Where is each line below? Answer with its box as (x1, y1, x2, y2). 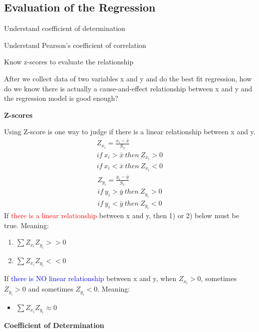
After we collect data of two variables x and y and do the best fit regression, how (4, 73, 252, 83)
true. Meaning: (4, 220, 49, 230)
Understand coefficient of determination (4, 23, 125, 33)
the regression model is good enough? (4, 93, 118, 103)
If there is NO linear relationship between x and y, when (4, 273, 177, 284)
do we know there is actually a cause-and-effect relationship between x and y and (4, 83, 253, 93)
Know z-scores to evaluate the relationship (4, 56, 134, 67)
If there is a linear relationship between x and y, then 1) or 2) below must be (4, 210, 239, 221)
